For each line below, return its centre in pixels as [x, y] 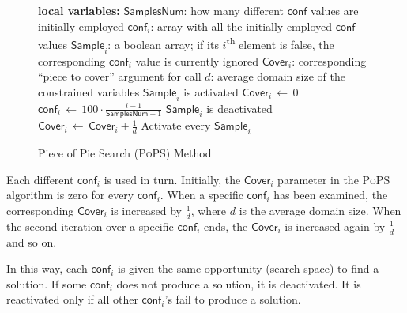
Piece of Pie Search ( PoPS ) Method [125, 153]
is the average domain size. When [320, 211]
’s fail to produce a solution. [233, 299]
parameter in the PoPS [334, 179]
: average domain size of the [278, 76]
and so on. [32, 241]
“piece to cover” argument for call [120, 76]
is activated [211, 91]
